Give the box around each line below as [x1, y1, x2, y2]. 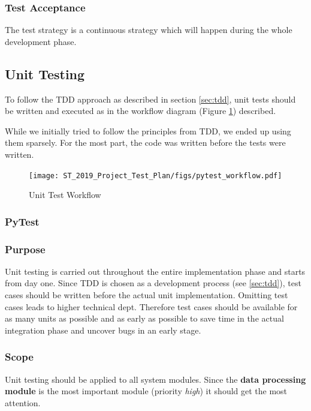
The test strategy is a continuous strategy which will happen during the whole [5, 23, 292, 36]
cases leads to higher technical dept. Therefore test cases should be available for [5, 300, 298, 313]
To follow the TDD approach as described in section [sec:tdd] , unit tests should [5, 92, 296, 105]
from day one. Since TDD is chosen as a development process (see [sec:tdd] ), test [5, 277, 301, 289]
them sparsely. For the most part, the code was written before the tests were [5, 136, 286, 149]
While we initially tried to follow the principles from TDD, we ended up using [5, 124, 291, 137]
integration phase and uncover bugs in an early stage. [5, 323, 201, 336]
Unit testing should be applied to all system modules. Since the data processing [5, 373, 306, 385]
